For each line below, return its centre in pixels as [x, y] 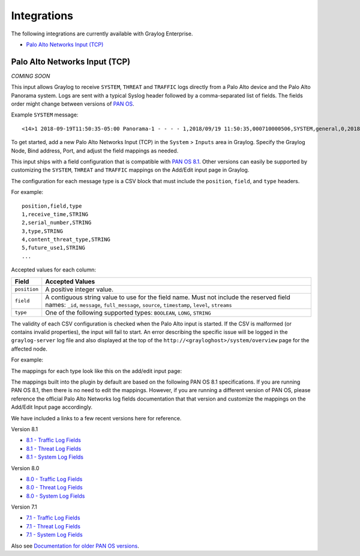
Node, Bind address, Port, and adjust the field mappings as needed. [95, 151]
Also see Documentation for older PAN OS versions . [75, 546]
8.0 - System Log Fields [55, 496]
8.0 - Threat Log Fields [55, 488]
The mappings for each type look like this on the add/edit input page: [97, 371]
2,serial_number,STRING [57, 223]
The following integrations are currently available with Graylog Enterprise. [102, 34]
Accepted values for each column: [53, 270]
